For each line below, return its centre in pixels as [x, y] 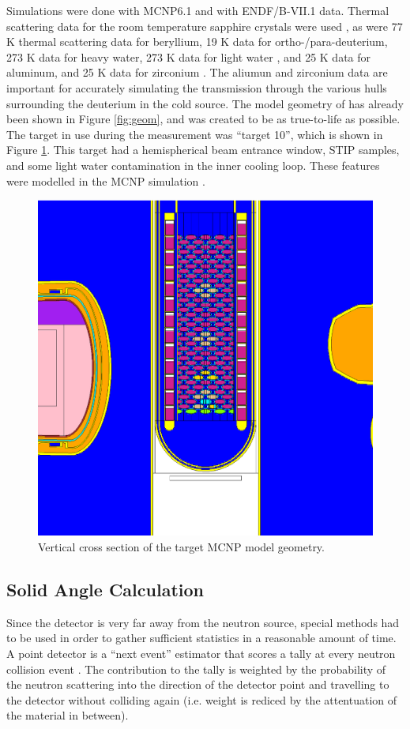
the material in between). [68, 715]
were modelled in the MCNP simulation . [106, 180]
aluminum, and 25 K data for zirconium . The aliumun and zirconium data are [197, 72]
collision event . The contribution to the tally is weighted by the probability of [196, 669]
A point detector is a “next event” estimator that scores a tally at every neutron [201, 653]
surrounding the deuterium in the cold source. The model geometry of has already [205, 103]
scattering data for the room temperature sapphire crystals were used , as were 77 [205, 26]
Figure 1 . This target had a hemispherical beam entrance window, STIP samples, [203, 150]
